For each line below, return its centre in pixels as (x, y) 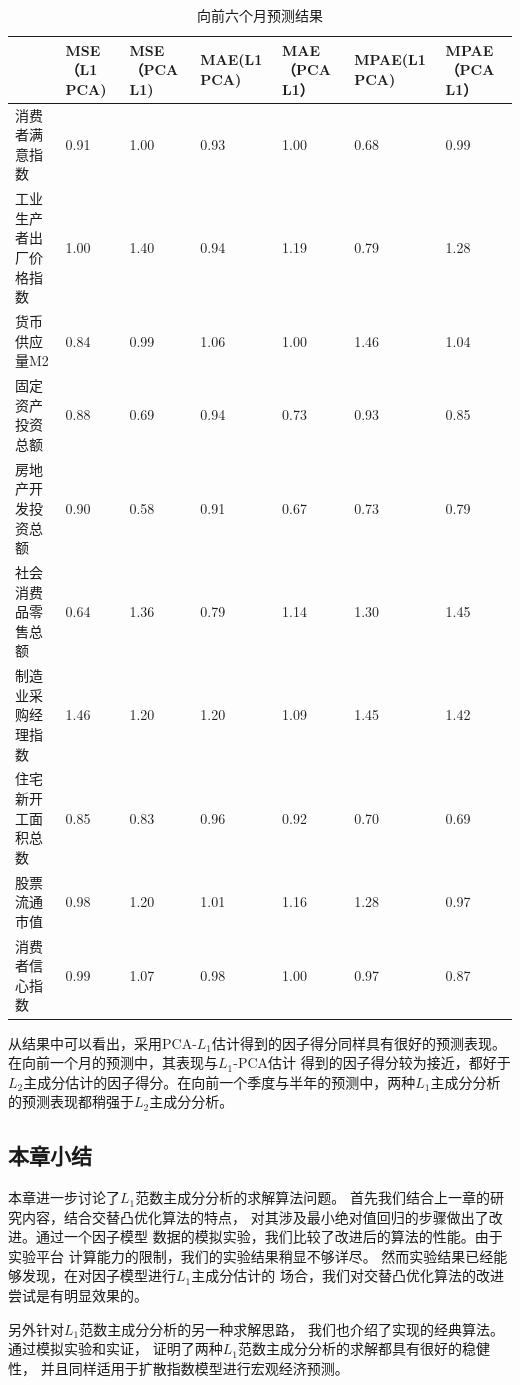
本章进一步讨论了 (64, 1197)
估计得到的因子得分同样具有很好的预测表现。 (359, 1042)
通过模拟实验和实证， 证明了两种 (115, 1348)
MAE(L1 (231, 59)
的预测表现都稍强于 (71, 1101)
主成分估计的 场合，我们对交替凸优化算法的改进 (347, 1275)
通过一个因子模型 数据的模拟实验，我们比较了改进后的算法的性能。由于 (269, 1236)
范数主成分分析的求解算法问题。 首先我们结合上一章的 (312, 1197)
